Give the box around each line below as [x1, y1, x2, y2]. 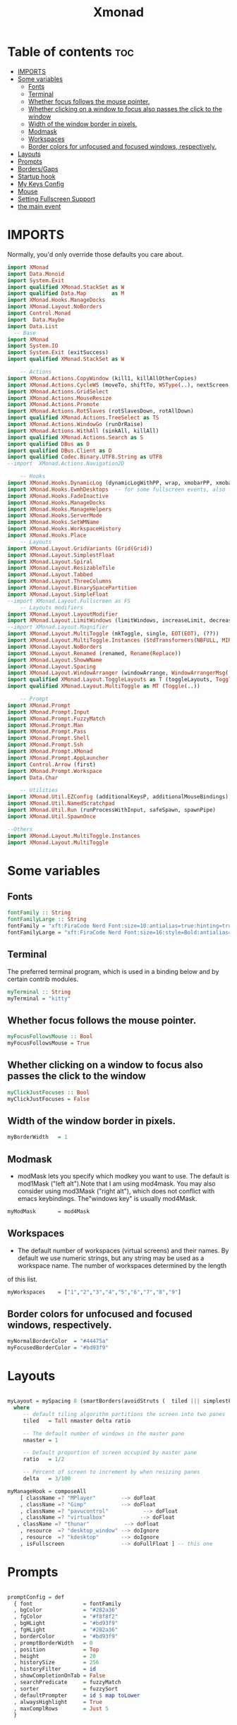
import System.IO [7, 343, 59, 350]
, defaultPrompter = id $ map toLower [13, 1692, 140, 1699]
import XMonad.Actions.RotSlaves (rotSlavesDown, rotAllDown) [7, 408, 194, 415]
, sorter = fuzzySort [13, 1685, 119, 1693]
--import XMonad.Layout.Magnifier [7, 623, 109, 631]
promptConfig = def [7, 1593, 65, 1601]
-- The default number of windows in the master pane [23, 1430, 185, 1437]
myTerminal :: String [7, 988, 71, 995]
